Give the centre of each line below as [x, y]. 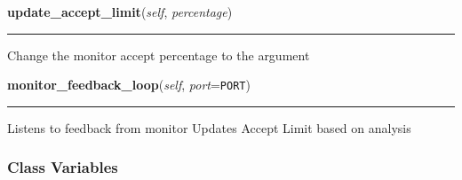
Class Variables [63, 167]
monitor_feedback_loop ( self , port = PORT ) [129, 85]
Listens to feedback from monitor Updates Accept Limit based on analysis [209, 127]
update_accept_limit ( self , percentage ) [120, 12]
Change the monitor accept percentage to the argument [159, 55]
